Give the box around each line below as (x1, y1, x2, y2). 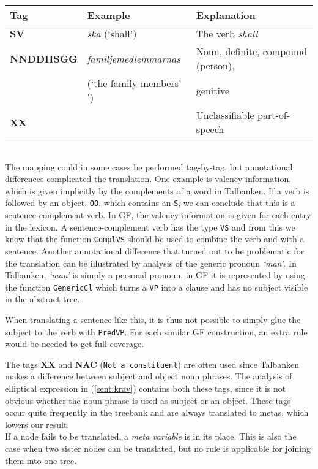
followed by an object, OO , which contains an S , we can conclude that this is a (5, 196, 295, 209)
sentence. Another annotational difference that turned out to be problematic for (5, 244, 305, 257)
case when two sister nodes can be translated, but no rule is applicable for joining (5, 442, 311, 455)
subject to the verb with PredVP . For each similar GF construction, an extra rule (5, 325, 308, 338)
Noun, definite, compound (196, 44, 308, 58)
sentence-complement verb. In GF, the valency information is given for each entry (5, 208, 311, 221)
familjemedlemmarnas (87, 51, 180, 66)
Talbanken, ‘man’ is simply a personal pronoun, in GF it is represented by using (5, 269, 305, 281)
